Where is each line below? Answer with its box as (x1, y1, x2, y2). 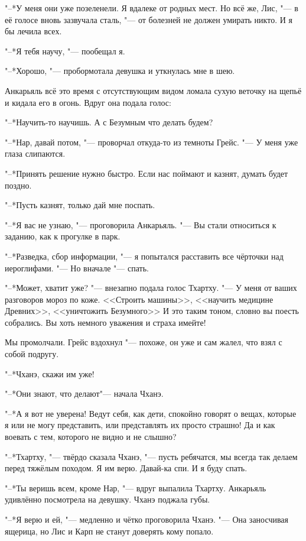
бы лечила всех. (5, 25, 62, 37)
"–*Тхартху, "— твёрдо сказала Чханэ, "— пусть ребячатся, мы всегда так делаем (5, 450, 298, 462)
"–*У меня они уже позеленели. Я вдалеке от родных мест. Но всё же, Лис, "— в (5, 2, 298, 14)
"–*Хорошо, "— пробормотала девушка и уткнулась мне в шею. (5, 64, 235, 77)
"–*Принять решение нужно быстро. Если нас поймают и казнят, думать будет (5, 167, 288, 179)
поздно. (5, 179, 32, 191)
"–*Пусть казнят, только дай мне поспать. (5, 199, 155, 211)
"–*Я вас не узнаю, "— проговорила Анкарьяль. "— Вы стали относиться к (5, 218, 276, 231)
